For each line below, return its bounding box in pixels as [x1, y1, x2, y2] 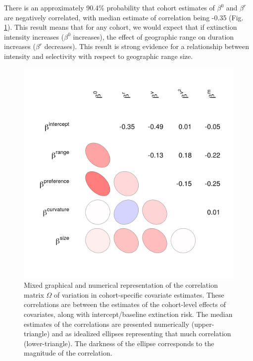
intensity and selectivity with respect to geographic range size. [4, 51, 193, 61]
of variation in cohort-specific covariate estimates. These [54, 289, 224, 300]
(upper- [191, 318, 214, 329]
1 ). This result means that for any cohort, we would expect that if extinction [4, 22, 237, 32]
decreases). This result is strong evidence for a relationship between [44, 41, 250, 52]
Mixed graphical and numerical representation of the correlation [24, 280, 218, 290]
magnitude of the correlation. [24, 348, 112, 358]
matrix [24, 289, 44, 300]
